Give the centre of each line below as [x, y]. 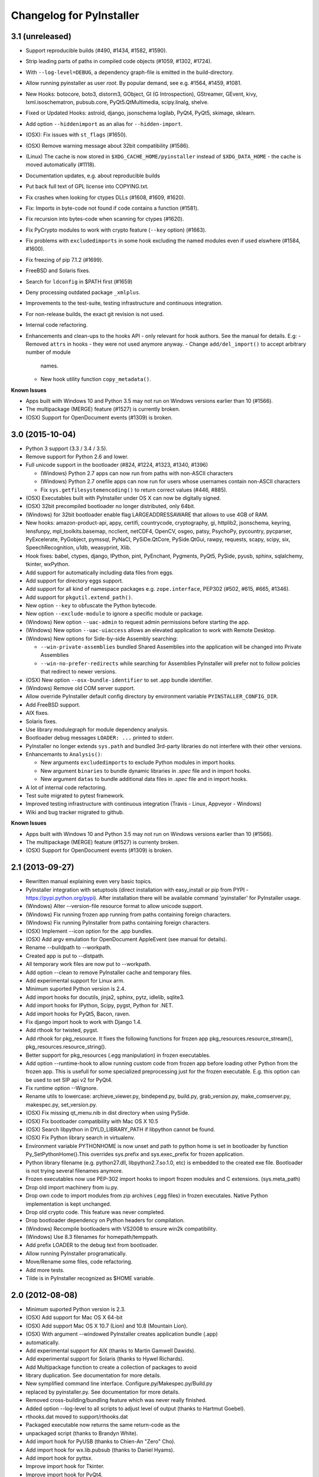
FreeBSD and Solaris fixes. [58, 271]
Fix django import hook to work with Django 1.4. [84, 1021]
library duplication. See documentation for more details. [94, 1375]
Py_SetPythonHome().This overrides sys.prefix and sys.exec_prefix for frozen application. [135, 1154]
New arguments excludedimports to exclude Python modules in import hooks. [138, 763]
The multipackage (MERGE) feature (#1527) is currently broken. [103, 409]
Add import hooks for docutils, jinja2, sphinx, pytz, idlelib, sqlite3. [105, 997]
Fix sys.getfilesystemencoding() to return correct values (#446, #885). [134, 490]
